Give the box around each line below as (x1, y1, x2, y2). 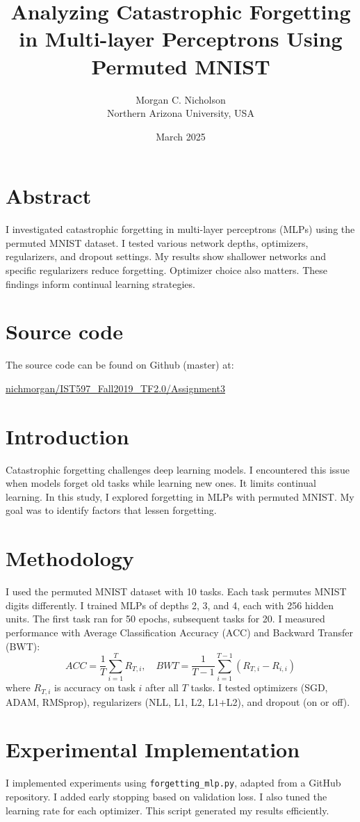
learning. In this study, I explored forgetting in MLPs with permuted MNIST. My (6, 489, 354, 503)
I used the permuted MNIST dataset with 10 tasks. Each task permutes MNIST (6, 584, 347, 599)
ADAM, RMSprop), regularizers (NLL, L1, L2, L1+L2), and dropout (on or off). (6, 694, 350, 709)
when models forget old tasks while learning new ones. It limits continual (6, 476, 316, 490)
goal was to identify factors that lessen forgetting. (6, 503, 217, 517)
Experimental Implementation (6, 735, 300, 764)
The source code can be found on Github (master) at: (6, 357, 234, 372)
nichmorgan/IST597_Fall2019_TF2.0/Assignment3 (6, 380, 225, 395)
